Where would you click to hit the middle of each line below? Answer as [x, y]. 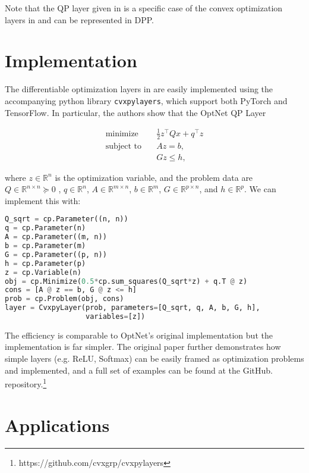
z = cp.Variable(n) [43, 272]
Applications [57, 425]
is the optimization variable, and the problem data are [154, 177]
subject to [123, 146]
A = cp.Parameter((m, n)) [56, 237]
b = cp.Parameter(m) [45, 246]
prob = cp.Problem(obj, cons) [64, 299]
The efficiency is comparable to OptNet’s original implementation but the [139, 335]
